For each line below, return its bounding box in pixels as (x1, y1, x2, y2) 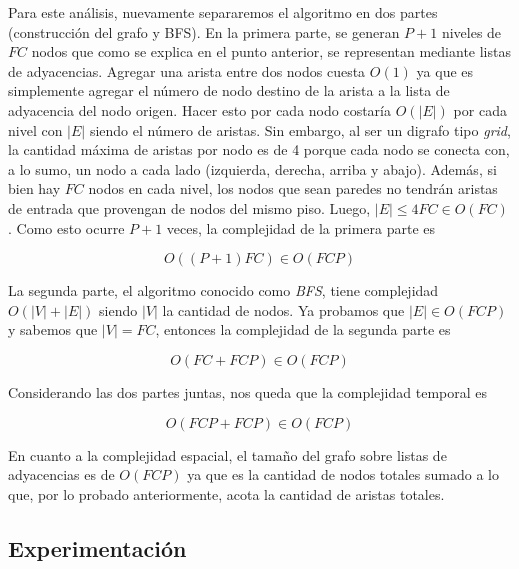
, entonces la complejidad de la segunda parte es (155, 319, 451, 340)
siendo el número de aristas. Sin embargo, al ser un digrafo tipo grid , (89, 119, 511, 140)
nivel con (8, 119, 63, 140)
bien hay (8, 178, 61, 199)
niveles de (441, 21, 502, 42)
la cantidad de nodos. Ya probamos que (162, 299, 405, 320)
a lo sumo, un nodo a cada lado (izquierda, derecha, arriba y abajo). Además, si (8, 158, 497, 179)
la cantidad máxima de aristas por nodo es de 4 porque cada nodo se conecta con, (8, 139, 510, 160)
